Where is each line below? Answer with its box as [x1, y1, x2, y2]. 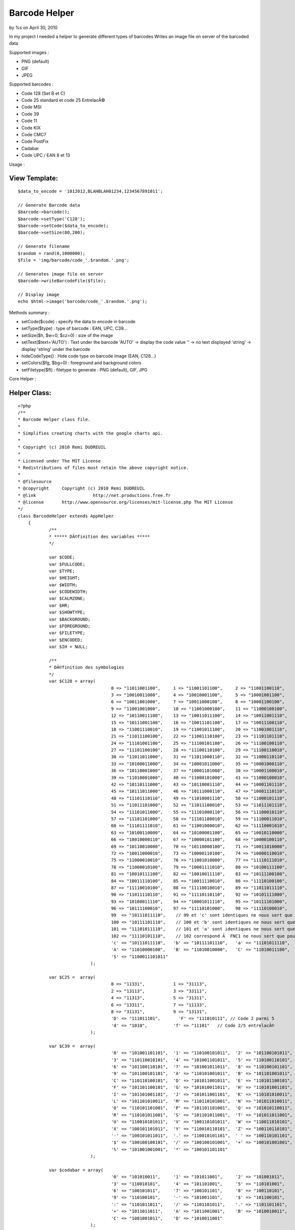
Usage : [9, 161, 25, 167]
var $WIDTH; [49, 582, 78, 587]
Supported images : [9, 49, 49, 55]
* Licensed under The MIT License [18, 458, 101, 463]
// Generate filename [18, 244, 70, 249]
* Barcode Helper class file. [18, 417, 91, 423]
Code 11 [21, 118, 37, 124]
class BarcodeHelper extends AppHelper [18, 513, 114, 519]
